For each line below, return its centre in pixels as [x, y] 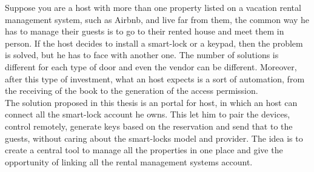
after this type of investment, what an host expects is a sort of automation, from [155, 78]
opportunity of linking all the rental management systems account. [129, 161]
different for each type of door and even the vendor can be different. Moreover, [151, 66]
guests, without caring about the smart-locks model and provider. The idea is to [154, 138]
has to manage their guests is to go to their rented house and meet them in [145, 31]
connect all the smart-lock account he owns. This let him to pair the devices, [148, 114]
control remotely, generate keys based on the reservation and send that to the [149, 126]
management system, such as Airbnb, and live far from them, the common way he [157, 19]
